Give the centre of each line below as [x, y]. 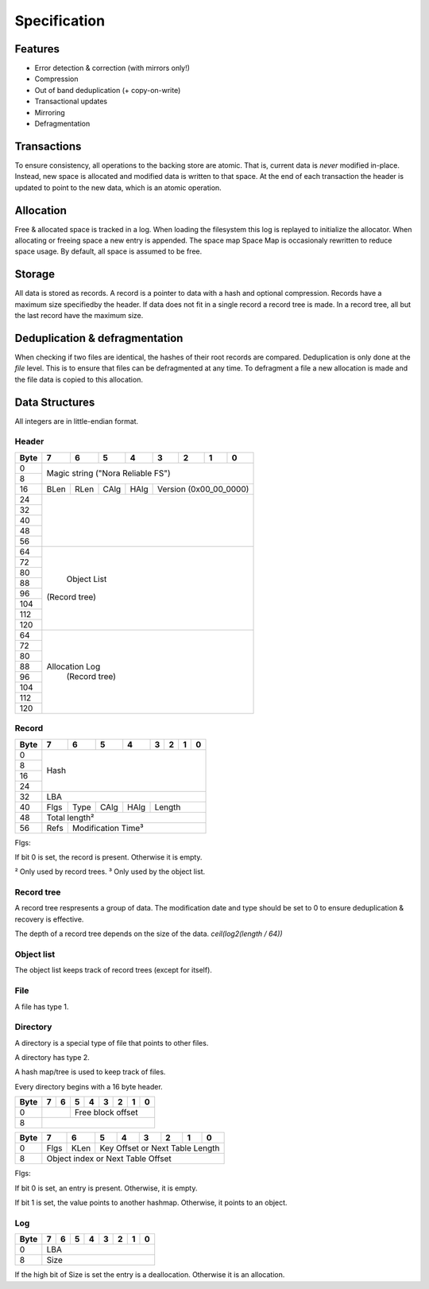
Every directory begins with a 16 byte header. [89, 1086]
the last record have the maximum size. [79, 316]
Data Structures [55, 402]
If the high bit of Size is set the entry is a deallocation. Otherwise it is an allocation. [150, 1275]
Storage [35, 274]
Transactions [48, 146]
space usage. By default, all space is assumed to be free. [108, 251]
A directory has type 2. [52, 1058]
